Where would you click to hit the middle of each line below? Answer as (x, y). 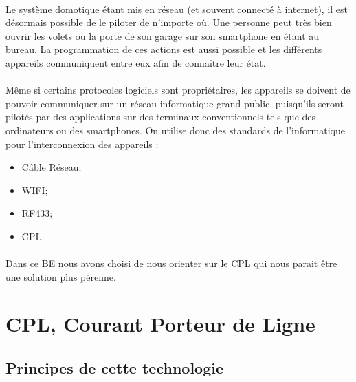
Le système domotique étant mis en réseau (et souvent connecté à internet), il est (177, 9)
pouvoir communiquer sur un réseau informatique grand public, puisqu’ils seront (175, 103)
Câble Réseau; (52, 167)
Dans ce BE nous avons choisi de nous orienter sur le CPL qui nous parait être (171, 263)
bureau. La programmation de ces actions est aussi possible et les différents (164, 49)
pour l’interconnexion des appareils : (82, 144)
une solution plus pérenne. (61, 276)
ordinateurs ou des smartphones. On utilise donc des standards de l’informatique (175, 130)
